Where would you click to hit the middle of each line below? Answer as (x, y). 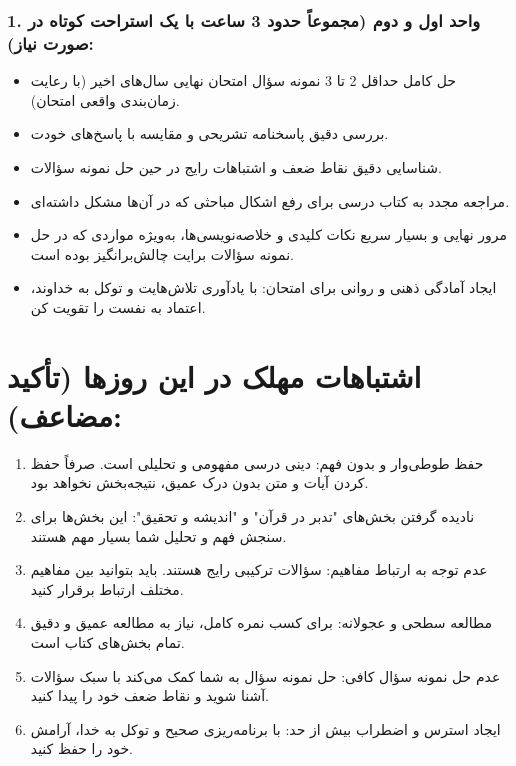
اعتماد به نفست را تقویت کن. (118, 306)
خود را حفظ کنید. (81, 748)
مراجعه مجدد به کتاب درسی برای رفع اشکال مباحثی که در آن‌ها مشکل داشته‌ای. (270, 200)
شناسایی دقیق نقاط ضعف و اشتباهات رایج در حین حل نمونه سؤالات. (236, 166)
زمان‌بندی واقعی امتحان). (105, 99)
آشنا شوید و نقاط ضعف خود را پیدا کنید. (149, 695)
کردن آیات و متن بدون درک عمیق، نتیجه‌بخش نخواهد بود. (199, 482)
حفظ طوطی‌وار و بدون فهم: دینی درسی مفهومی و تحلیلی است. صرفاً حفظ (257, 462)
